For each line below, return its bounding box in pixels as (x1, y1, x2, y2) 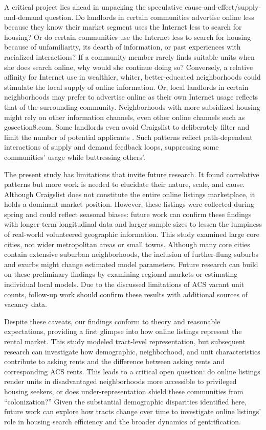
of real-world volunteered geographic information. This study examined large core (4, 229, 259, 240)
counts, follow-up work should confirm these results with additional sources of (4, 289, 248, 299)
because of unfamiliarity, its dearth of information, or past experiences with (4, 41, 241, 52)
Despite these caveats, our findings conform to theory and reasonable (4, 316, 220, 326)
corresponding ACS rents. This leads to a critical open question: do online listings (4, 366, 260, 376)
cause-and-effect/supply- (185, 2, 261, 12)
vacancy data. (4, 299, 47, 309)
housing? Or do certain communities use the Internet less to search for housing (4, 31, 251, 42)
